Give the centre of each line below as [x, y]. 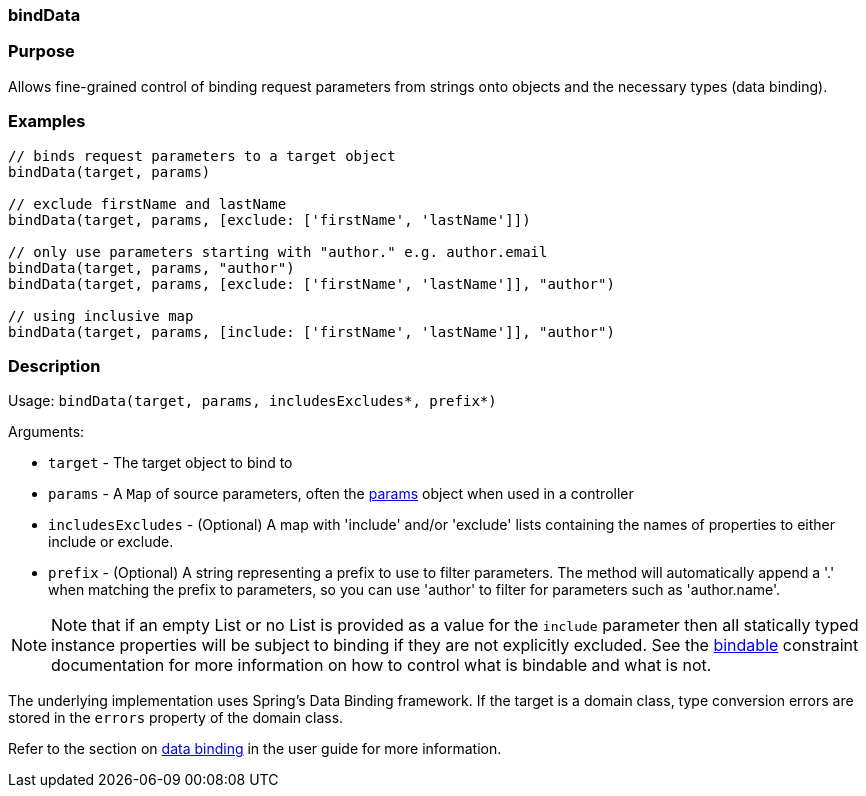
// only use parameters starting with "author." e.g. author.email [278, 251]
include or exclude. [111, 542]
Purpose [41, 51]
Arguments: [46, 432]
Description [54, 365]
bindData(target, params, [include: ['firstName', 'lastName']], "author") [311, 331]
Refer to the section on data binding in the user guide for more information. [255, 749]
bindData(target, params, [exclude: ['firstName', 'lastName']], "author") [311, 283]
